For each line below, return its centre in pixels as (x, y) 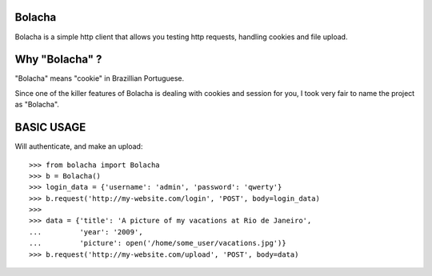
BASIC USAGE (50, 128)
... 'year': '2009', (86, 232)
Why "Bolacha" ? (58, 60)
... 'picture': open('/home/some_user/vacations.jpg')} (158, 243)
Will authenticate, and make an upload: (79, 146)
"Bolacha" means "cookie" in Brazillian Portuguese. (100, 78)
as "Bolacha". (37, 105)
